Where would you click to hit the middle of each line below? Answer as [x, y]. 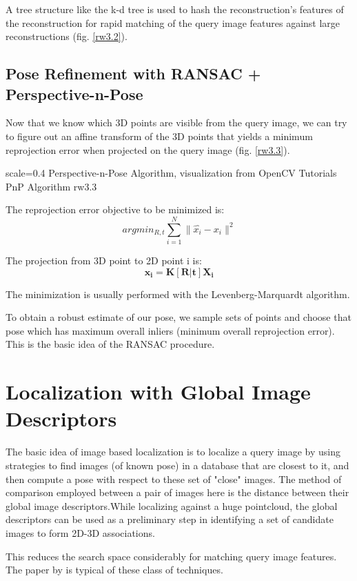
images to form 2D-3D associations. [80, 532]
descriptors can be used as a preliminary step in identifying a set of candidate [170, 519]
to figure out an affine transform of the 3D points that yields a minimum [159, 136]
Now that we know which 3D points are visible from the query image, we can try [176, 122]
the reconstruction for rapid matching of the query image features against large [173, 22]
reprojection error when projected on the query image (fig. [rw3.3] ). [148, 149]
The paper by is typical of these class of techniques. [114, 570]
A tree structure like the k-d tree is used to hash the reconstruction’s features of [175, 9]
